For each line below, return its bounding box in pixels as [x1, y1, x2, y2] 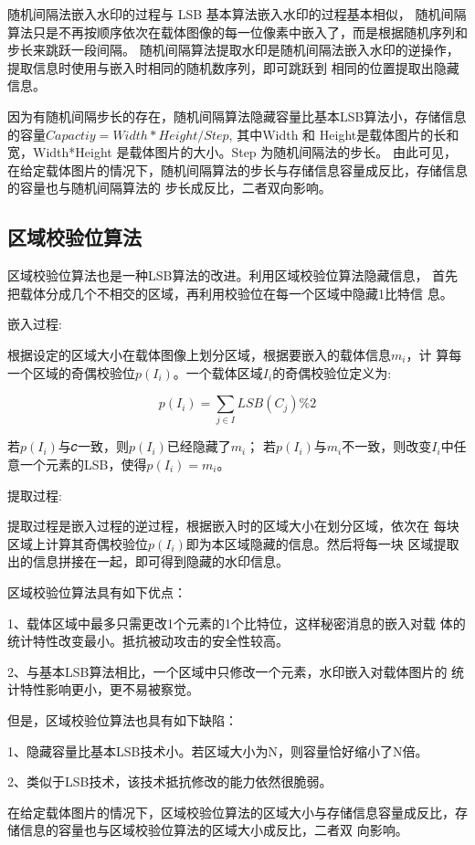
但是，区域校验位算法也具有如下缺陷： [7, 710, 237, 729]
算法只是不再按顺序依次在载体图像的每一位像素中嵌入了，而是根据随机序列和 [7, 22, 468, 41]
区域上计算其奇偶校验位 [7, 533, 148, 553]
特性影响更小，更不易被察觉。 [19, 680, 199, 699]
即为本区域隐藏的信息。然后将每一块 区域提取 [185, 533, 459, 553]
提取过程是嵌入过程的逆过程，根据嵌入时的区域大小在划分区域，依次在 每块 [7, 516, 459, 535]
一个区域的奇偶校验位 [7, 363, 135, 382]
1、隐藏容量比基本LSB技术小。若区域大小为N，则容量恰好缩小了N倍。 [7, 741, 428, 760]
